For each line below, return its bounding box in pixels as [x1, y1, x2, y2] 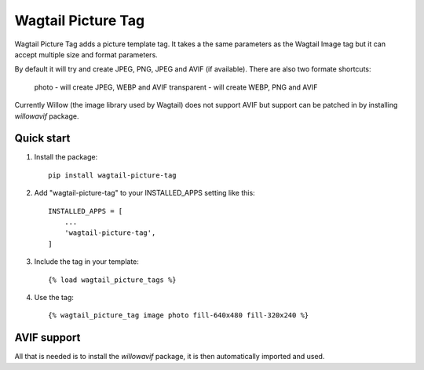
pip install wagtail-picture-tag [48, 170, 177, 180]
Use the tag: [34, 292, 74, 302]
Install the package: [34, 152, 98, 162]
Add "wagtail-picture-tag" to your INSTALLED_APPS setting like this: [34, 189, 255, 198]
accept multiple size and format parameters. [14, 49, 159, 59]
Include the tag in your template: [34, 257, 139, 266]
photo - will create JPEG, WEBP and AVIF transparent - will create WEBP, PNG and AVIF [34, 82, 318, 92]
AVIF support [14, 331, 81, 345]
